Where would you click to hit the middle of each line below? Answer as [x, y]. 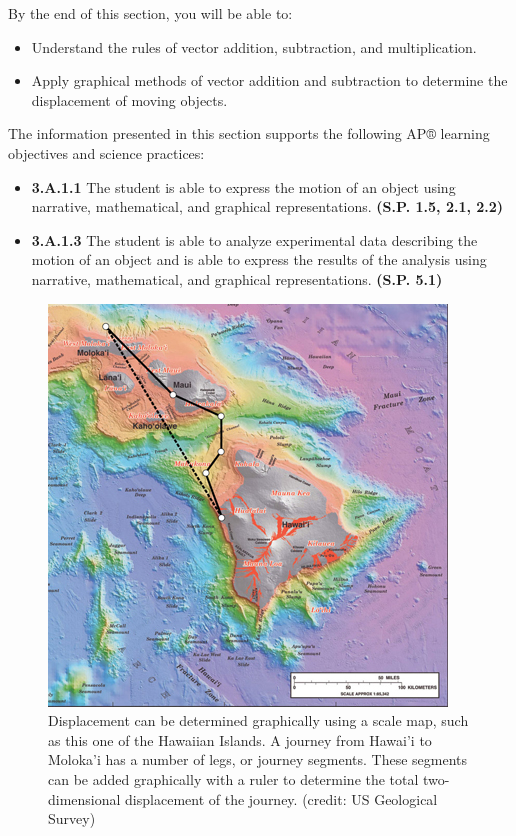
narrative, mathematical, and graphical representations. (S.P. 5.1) [237, 278]
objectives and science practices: [106, 152]
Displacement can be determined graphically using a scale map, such [258, 720]
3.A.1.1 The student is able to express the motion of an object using [243, 186]
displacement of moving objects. [129, 99]
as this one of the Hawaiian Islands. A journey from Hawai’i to [240, 739]
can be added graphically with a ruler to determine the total [233, 778]
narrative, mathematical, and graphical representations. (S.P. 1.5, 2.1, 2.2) [267, 206]
